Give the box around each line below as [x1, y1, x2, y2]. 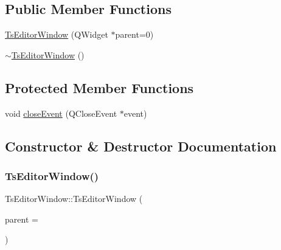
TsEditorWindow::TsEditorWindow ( [5, 192, 143, 205]
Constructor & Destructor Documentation [5, 136, 277, 155]
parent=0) [115, 28, 154, 41]
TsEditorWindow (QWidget [5, 28, 108, 41]
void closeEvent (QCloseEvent [5, 106, 117, 119]
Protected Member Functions [5, 78, 194, 97]
